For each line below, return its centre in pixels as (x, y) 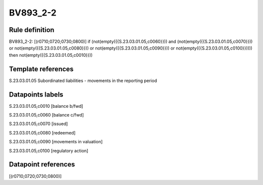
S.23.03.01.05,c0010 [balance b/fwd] (46, 106)
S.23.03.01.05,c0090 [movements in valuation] (56, 142)
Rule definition (32, 30)
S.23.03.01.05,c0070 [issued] (38, 124)
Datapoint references (42, 164)
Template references (41, 69)
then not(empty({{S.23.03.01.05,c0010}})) (51, 55)
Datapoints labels (36, 94)
